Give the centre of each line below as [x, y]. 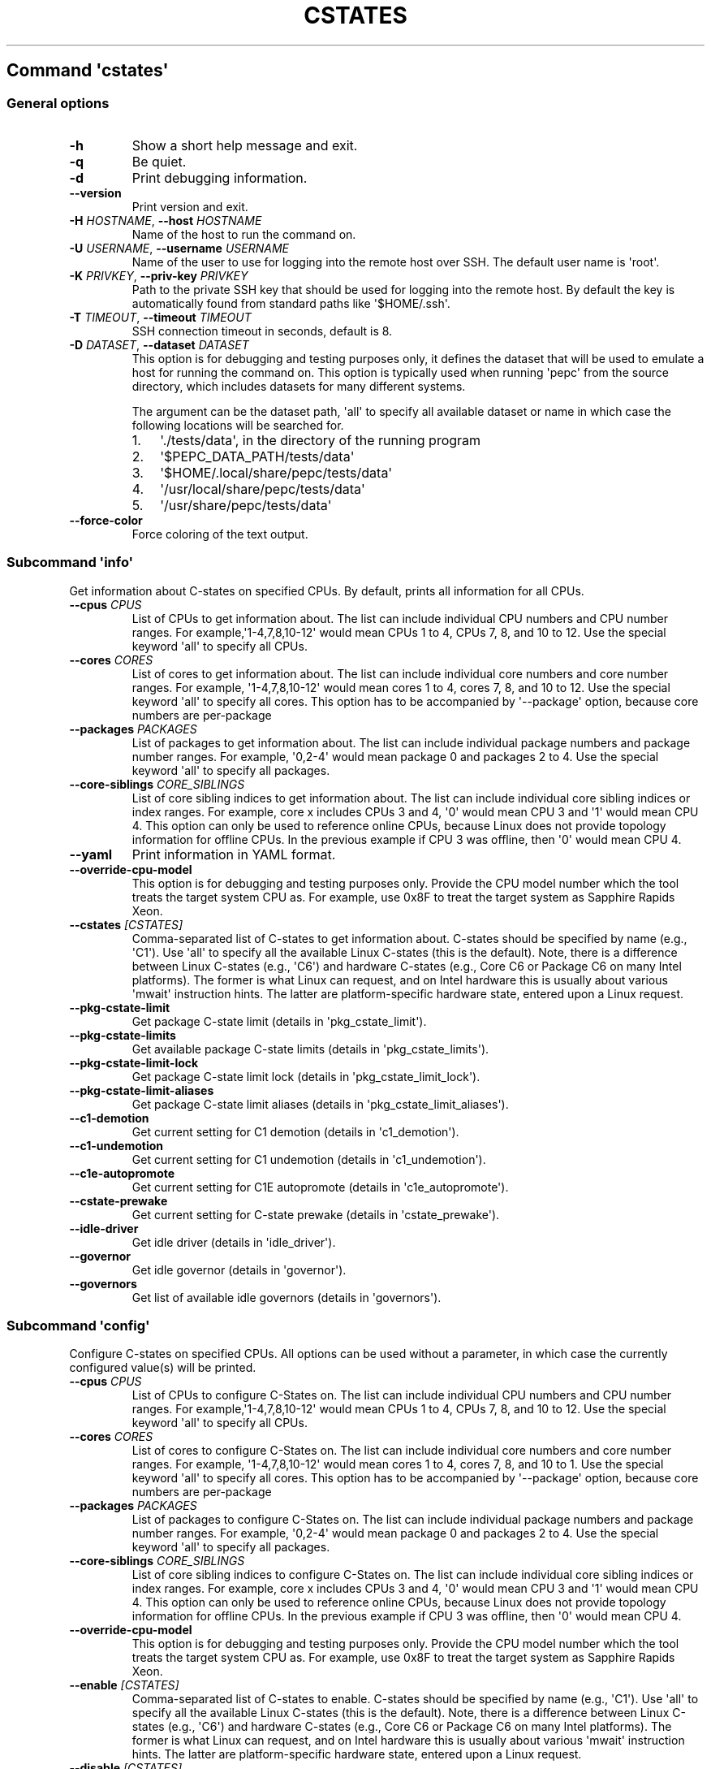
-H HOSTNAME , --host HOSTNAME [166, 220]
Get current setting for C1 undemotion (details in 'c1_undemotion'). [309, 1159]
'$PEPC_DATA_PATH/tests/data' [257, 456]
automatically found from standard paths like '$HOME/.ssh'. [291, 303]
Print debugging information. [220, 177]
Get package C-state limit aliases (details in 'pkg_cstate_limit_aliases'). [320, 1104]
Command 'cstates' [88, 71]
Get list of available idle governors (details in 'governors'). [287, 1297]
